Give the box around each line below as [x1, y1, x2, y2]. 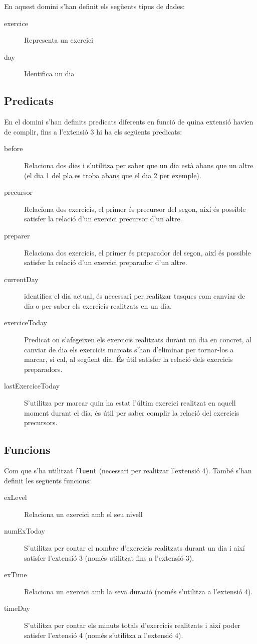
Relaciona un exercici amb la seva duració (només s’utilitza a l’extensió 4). [24, 586, 253, 596]
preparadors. [24, 363, 63, 374]
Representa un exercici [24, 35, 93, 45]
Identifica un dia [24, 68, 75, 79]
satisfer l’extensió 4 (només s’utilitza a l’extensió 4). [24, 629, 183, 640]
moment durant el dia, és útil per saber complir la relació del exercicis [24, 407, 239, 418]
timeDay [4, 603, 30, 613]
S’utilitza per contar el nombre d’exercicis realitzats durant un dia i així [24, 543, 245, 553]
